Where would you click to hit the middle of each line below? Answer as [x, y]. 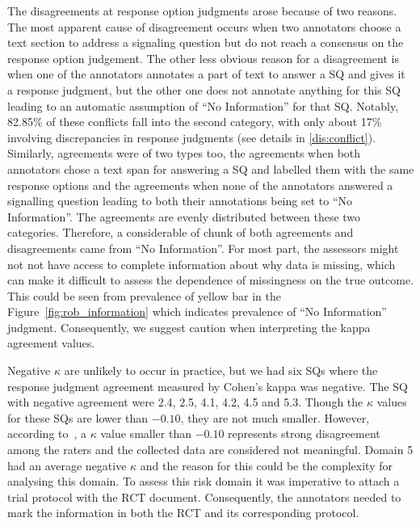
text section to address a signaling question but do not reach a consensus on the [206, 42]
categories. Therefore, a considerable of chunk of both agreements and [181, 232]
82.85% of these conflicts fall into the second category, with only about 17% [195, 122]
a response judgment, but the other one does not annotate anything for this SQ [204, 89]
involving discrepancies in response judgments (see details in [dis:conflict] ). [192, 137]
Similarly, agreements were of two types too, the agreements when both [184, 153]
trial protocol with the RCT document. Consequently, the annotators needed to [204, 497]
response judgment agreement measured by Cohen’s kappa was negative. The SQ [208, 386]
